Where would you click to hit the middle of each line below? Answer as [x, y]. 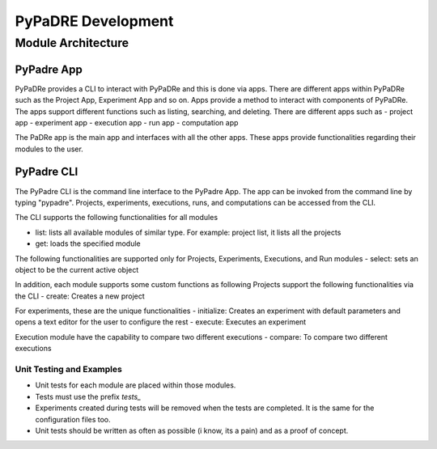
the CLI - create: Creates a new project [80, 296]
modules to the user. [49, 149]
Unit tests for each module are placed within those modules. [136, 385]
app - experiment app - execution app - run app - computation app [127, 122]
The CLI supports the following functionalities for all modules [117, 218]
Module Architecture [72, 43]
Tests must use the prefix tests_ [88, 396]
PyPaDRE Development [94, 21]
